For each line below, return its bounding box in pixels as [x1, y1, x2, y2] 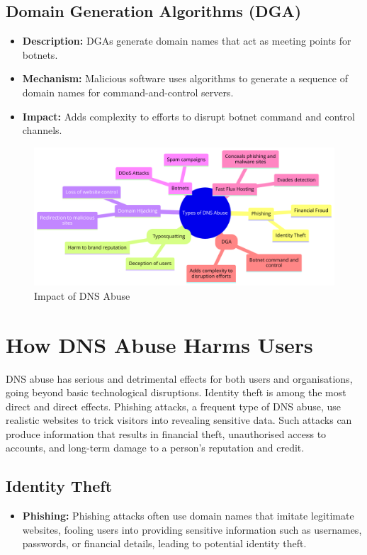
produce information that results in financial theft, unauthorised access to [6, 426, 327, 441]
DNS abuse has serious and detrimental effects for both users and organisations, [6, 371, 353, 386]
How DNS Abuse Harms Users [6, 330, 313, 359]
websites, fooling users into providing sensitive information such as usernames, [22, 522, 362, 537]
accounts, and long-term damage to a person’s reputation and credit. [6, 440, 305, 455]
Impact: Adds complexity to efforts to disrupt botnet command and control [22, 108, 355, 123]
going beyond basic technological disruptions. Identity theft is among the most [6, 385, 346, 400]
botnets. [22, 47, 58, 62]
